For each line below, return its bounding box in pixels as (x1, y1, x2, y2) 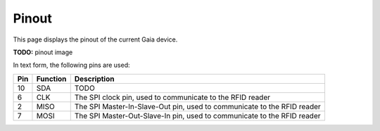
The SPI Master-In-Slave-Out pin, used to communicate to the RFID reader (74, 101, 322, 111)
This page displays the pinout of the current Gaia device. (13, 35, 178, 44)
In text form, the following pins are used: (13, 61, 130, 70)
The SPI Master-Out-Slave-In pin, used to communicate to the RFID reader (74, 111, 321, 120)
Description (74, 74, 115, 84)
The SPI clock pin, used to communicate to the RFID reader (74, 92, 271, 102)
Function (36, 74, 67, 84)
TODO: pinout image (13, 48, 73, 56)
